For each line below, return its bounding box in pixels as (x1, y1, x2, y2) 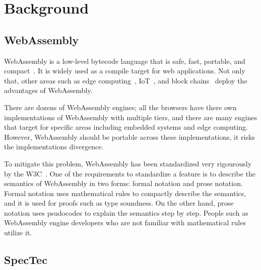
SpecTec (4, 252, 47, 267)
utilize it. (4, 227, 32, 238)
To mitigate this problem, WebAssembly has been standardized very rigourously (4, 158, 252, 168)
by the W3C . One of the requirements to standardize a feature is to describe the (4, 168, 256, 178)
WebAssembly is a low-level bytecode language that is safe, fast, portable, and (4, 55, 245, 66)
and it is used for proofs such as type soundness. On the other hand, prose (4, 198, 234, 208)
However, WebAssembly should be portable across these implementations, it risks (4, 131, 255, 142)
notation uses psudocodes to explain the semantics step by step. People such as (4, 207, 248, 218)
